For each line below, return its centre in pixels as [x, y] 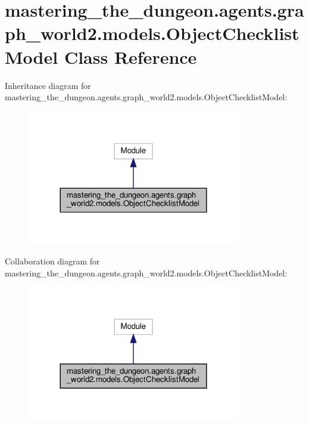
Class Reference [130, 56]
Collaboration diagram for [52, 261]
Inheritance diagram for [48, 85]
